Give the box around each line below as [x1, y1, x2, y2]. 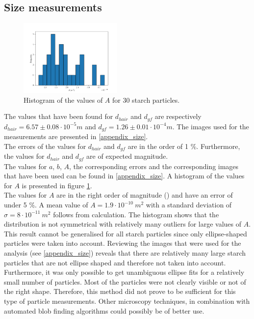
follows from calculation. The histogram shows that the [53, 209, 219, 219]
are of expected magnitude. [86, 151, 168, 161]
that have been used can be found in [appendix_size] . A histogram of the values [4, 171, 245, 181]
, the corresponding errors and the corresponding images [69, 161, 239, 171]
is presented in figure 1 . [22, 180, 92, 190]
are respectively [154, 111, 202, 121]
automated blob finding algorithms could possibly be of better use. [4, 305, 204, 316]
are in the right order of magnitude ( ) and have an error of [56, 190, 233, 200]
